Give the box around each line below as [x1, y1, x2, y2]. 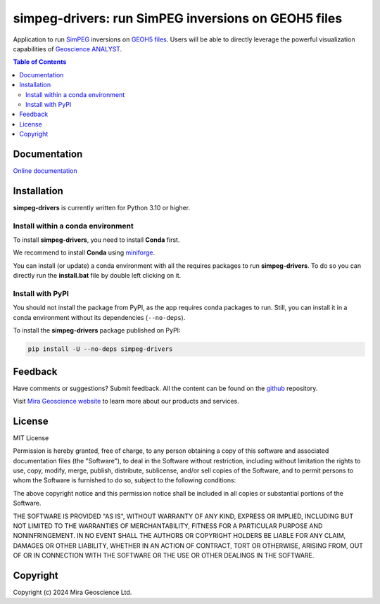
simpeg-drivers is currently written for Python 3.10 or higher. [13, 203, 190, 212]
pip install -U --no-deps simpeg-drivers [27, 345, 173, 353]
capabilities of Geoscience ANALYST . [13, 44, 122, 53]
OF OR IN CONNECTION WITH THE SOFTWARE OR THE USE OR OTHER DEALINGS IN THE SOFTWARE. [13, 551, 315, 560]
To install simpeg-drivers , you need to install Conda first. [13, 236, 180, 244]
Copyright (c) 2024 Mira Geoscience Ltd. [13, 588, 132, 597]
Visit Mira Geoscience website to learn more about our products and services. [13, 397, 239, 405]
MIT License [13, 433, 49, 442]
